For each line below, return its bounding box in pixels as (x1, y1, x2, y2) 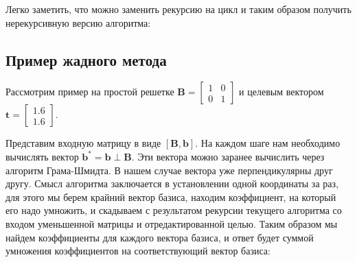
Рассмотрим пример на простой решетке (5, 84, 174, 99)
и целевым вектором (239, 84, 324, 99)
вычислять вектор (5, 149, 79, 163)
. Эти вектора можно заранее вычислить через (131, 149, 325, 163)
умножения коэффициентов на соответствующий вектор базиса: (5, 243, 270, 258)
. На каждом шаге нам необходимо (195, 136, 341, 150)
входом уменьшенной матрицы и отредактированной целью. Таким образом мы (5, 216, 338, 230)
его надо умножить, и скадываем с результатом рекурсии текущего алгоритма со (5, 203, 342, 217)
